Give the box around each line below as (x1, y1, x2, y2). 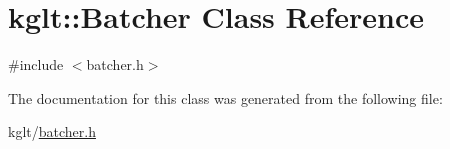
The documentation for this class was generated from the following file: (8, 87, 443, 108)
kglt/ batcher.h (8, 121, 96, 142)
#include (8, 54, 64, 75)
